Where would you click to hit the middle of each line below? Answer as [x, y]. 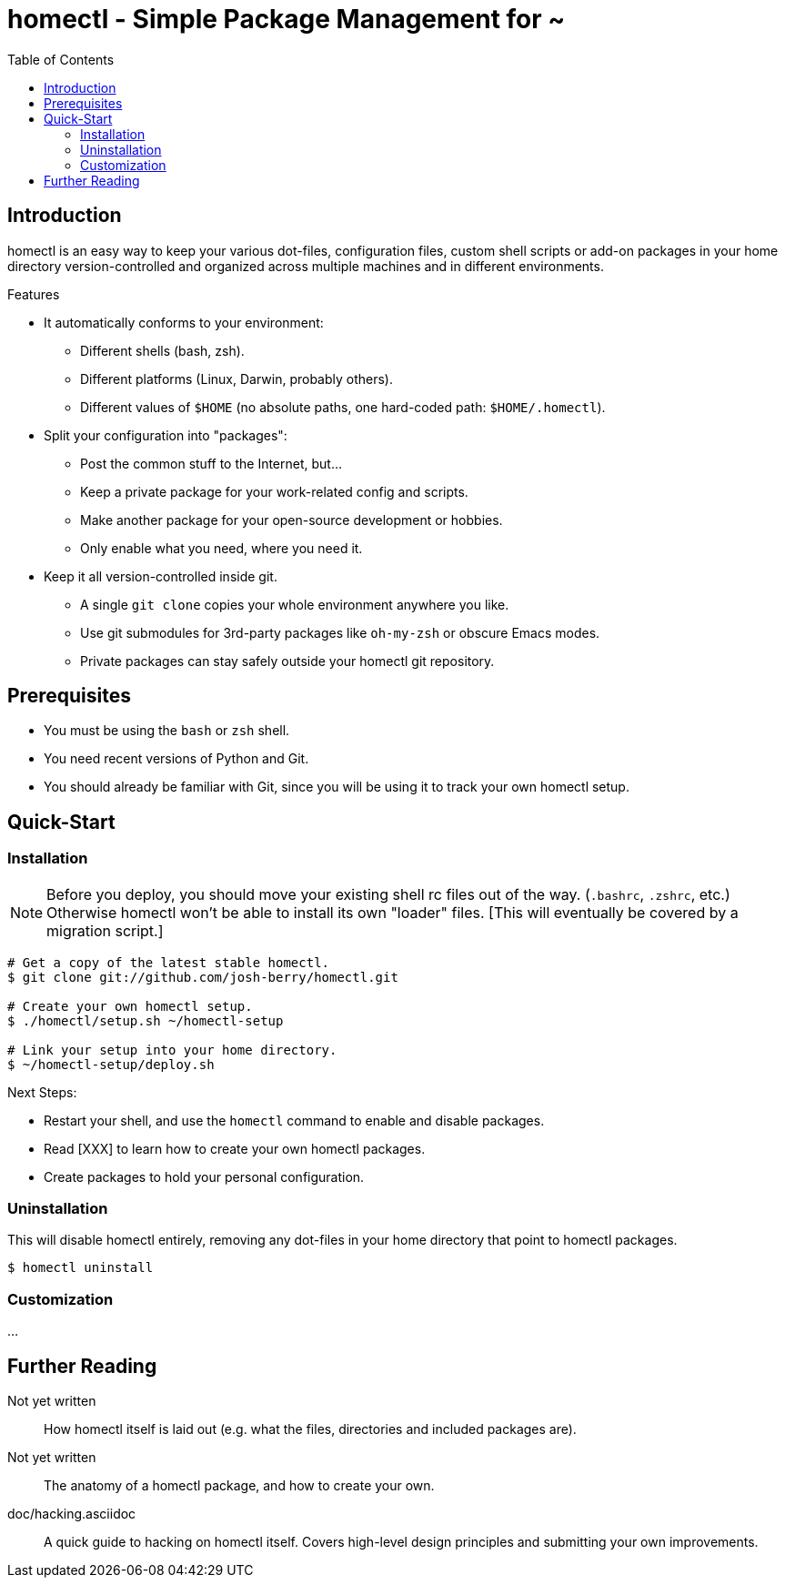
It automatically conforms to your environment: [184, 322]
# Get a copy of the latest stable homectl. [169, 962]
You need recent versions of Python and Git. [176, 759]
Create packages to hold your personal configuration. [204, 1176]
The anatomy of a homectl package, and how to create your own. [239, 1485]
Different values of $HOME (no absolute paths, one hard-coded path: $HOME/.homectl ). [343, 407]
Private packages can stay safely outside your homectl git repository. [287, 661]
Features [34, 294]
